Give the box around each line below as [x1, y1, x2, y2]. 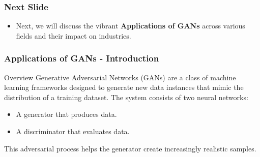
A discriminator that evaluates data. [16, 126, 130, 136]
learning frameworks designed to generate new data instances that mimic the [4, 82, 244, 92]
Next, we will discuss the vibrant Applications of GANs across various [16, 20, 245, 31]
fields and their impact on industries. [16, 30, 131, 41]
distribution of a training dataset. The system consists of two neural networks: [4, 91, 248, 102]
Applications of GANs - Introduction [4, 52, 159, 65]
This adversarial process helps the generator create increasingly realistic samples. [4, 143, 256, 153]
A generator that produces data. [16, 109, 117, 119]
